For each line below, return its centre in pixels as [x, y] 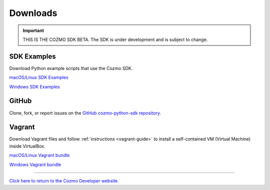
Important [33, 30]
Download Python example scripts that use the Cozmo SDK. [71, 68]
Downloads [33, 13]
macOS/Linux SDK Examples [39, 77]
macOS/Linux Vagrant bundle [39, 155]
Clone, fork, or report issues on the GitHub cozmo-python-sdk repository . [85, 113]
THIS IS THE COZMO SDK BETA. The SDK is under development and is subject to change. [115, 39]
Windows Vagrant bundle [35, 164]
